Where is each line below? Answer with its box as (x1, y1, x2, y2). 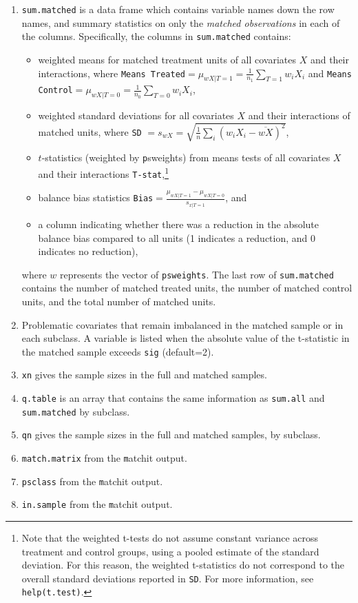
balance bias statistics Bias (38, 190, 154, 205)
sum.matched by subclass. (21, 404, 130, 418)
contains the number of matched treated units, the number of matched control (21, 280, 352, 295)
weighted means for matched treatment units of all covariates (38, 52, 297, 66)
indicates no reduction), (38, 244, 138, 258)
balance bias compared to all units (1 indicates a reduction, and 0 (38, 230, 316, 245)
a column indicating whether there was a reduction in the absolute (38, 216, 319, 231)
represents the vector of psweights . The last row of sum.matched (59, 267, 334, 281)
